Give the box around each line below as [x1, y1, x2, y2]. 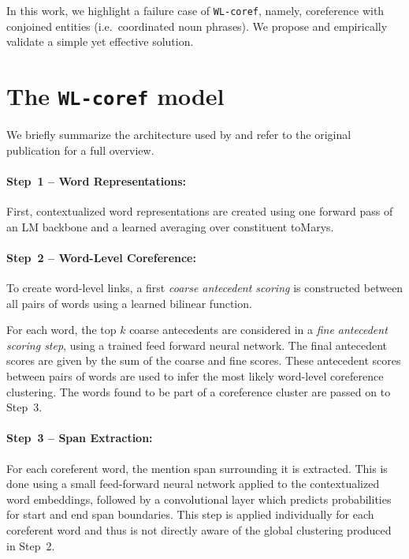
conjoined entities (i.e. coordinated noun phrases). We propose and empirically [6, 17, 388, 34]
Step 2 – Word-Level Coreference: [6, 249, 196, 265]
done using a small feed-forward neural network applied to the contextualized [6, 475, 380, 492]
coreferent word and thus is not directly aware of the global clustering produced [6, 521, 392, 538]
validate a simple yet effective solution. [6, 33, 194, 50]
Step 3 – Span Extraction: [6, 430, 153, 446]
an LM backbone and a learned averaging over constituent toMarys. [6, 218, 334, 234]
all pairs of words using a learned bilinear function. [6, 295, 252, 311]
